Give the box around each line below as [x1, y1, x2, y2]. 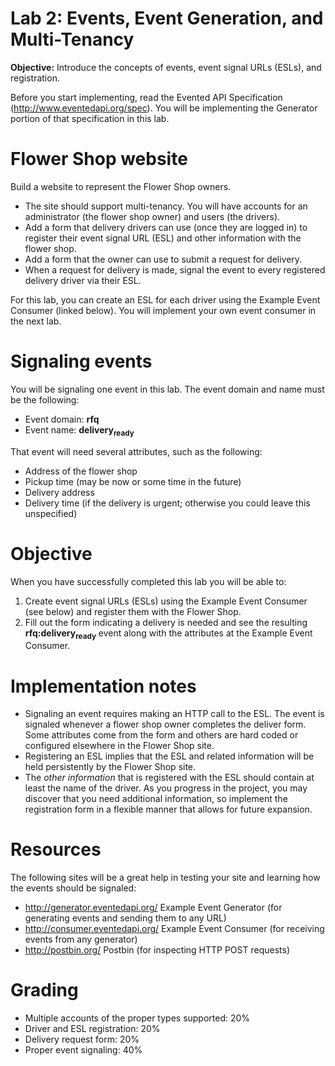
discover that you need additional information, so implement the [24, 793, 288, 805]
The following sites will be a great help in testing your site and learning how [10, 872, 321, 884]
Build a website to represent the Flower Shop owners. [10, 180, 232, 192]
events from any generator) [24, 933, 138, 946]
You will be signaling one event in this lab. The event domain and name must [10, 383, 325, 395]
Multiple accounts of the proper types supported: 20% [24, 1012, 251, 1024]
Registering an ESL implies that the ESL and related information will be [24, 750, 315, 762]
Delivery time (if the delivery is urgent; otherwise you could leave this [24, 497, 311, 509]
